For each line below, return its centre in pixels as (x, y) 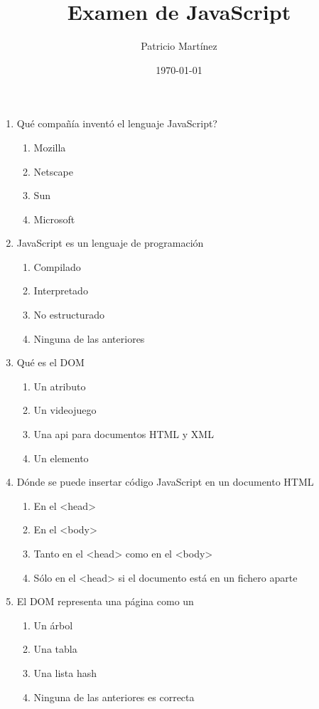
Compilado (57, 266)
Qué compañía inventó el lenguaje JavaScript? (117, 123)
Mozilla (50, 147)
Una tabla (55, 649)
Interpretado (61, 290)
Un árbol (53, 625)
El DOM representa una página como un (105, 601)
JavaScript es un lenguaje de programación (110, 243)
